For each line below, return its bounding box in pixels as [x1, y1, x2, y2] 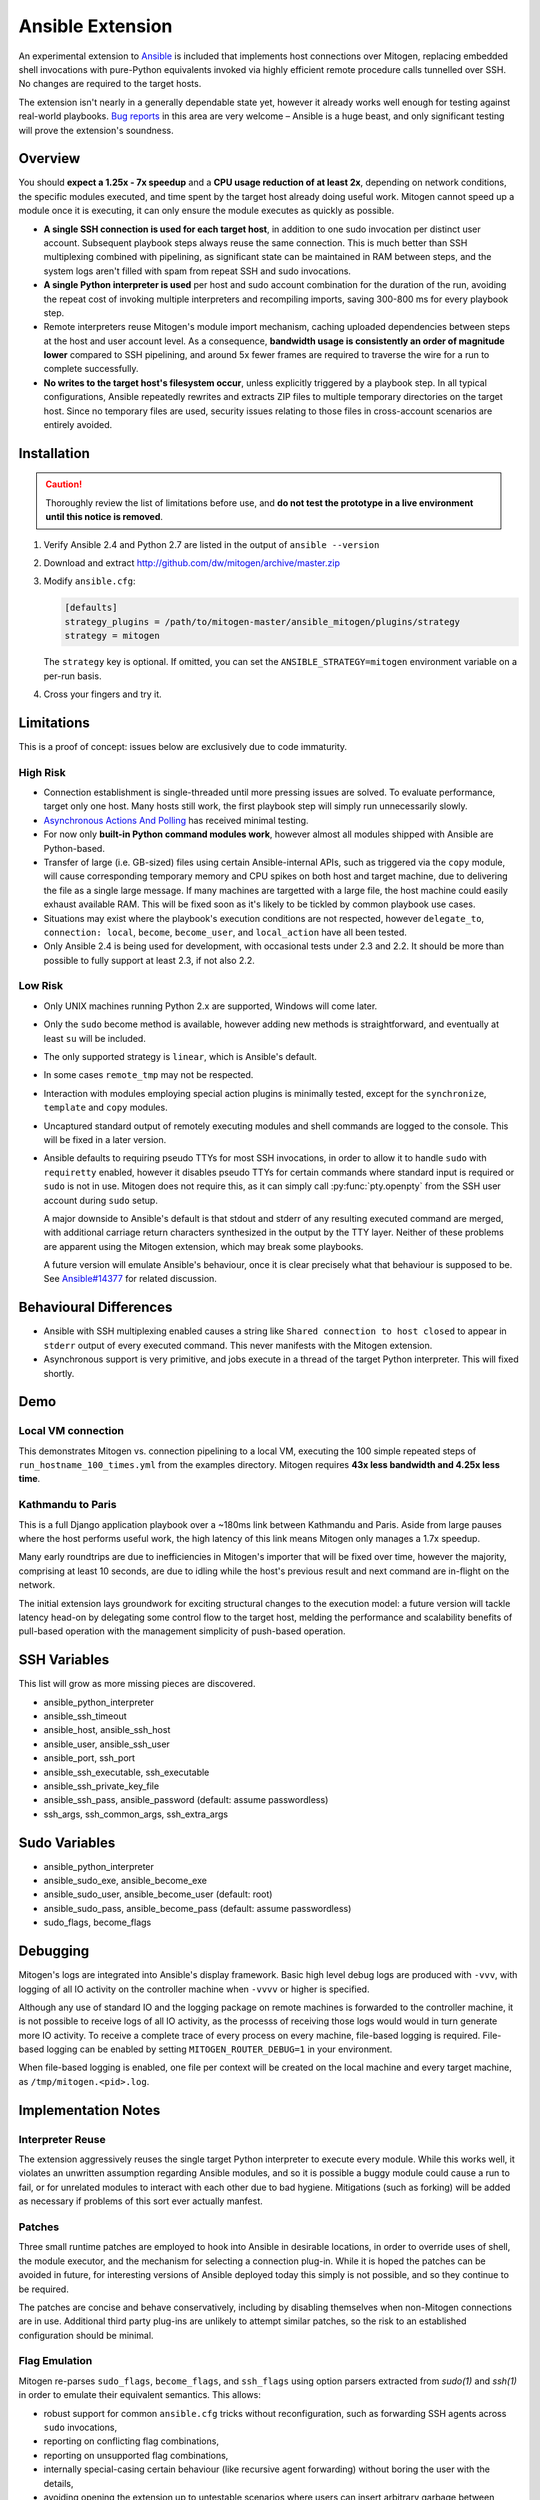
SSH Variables [18, 1651, 110, 1669]
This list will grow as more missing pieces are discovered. [18, 1678, 256, 1690]
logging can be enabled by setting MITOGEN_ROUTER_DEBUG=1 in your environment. [46, 2043, 393, 2055]
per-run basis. [43, 670, 102, 682]
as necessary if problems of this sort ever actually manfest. [18, 2195, 264, 2207]
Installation [18, 445, 90, 462]
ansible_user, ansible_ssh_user [43, 1738, 170, 1750]
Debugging [18, 1943, 90, 1960]
